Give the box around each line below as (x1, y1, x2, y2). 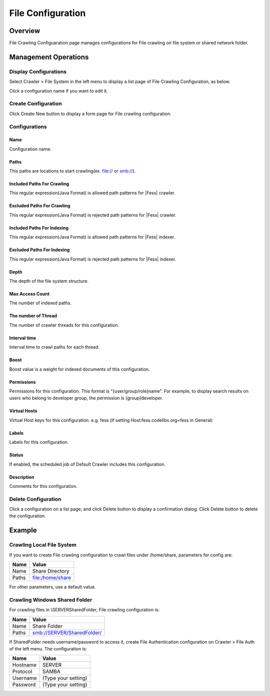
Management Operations (9, 53, 89, 61)
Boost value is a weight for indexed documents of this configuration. (9, 366, 150, 372)
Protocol (12, 668, 32, 675)
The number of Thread (9, 313, 57, 319)
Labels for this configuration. (9, 439, 69, 445)
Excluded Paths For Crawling (9, 203, 70, 209)
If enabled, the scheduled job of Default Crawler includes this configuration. (9, 461, 166, 467)
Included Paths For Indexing (9, 225, 69, 231)
